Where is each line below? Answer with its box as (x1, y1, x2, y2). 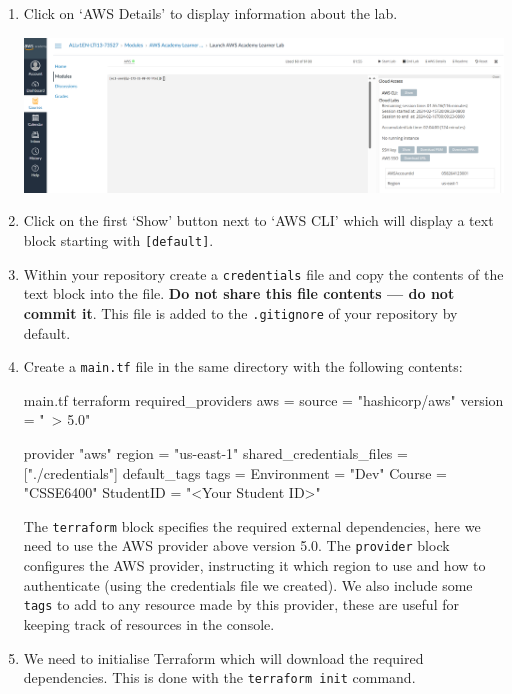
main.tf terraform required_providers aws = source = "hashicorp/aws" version (23, 389, 504, 410)
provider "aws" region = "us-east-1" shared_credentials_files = (23, 443, 408, 463)
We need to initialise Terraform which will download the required (23, 647, 424, 668)
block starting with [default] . (23, 230, 214, 250)
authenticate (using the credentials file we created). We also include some (23, 574, 473, 595)
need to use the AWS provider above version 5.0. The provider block (23, 535, 450, 556)
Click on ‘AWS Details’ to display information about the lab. (23, 3, 398, 23)
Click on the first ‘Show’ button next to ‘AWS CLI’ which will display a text (23, 210, 494, 231)
